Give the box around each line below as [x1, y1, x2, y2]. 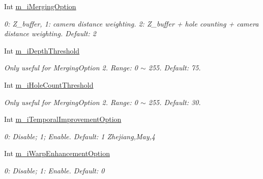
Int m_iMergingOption [4, 1, 76, 11]
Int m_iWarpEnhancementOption [4, 148, 110, 159]
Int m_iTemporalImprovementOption [4, 114, 122, 124]
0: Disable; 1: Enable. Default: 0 [4, 165, 105, 175]
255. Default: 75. [148, 62, 201, 73]
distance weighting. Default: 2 [4, 28, 96, 39]
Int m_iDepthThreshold [4, 45, 80, 56]
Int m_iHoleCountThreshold [4, 79, 94, 90]
